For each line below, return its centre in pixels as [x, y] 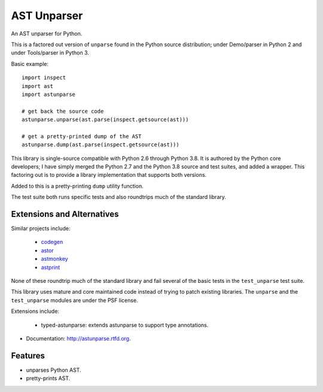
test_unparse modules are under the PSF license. [74, 300]
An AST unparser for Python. [47, 34]
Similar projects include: [41, 228]
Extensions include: [35, 311]
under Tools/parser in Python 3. [50, 53]
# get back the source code [63, 111]
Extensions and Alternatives [65, 214]
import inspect [44, 78]
